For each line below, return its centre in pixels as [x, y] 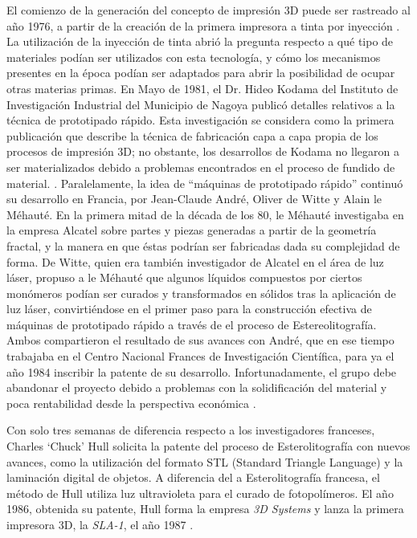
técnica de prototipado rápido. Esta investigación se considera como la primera [200, 120]
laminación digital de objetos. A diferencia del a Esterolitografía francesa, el [193, 477]
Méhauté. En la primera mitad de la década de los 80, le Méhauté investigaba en [205, 214]
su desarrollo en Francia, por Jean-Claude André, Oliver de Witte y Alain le [194, 199]
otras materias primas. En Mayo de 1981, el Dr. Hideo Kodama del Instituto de [202, 88]
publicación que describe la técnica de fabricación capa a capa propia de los [192, 135]
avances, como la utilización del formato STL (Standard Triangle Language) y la [205, 461]
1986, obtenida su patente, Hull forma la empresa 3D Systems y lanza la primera [205, 509]
